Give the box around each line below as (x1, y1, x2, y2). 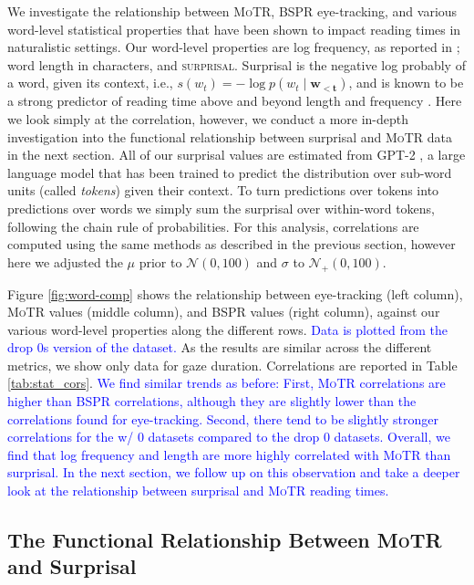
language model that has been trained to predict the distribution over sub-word (7, 162, 452, 182)
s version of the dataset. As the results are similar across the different (43, 338, 432, 357)
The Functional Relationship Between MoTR (7, 526, 442, 554)
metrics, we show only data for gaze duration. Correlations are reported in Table (7, 355, 458, 374)
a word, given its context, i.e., (7, 73, 173, 92)
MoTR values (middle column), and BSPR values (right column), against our (7, 302, 440, 321)
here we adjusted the (7, 252, 123, 271)
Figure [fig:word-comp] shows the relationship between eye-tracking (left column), (7, 284, 463, 303)
